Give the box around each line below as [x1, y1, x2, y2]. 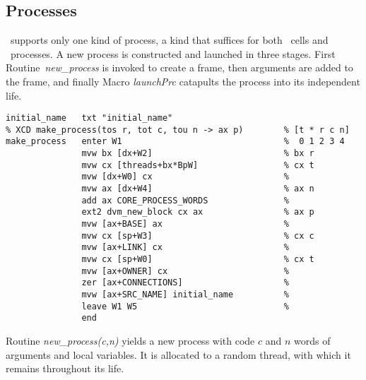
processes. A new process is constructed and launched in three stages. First [10, 46, 336, 61]
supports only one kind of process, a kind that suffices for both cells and [10, 32, 329, 47]
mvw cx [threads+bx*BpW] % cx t [81, 160, 314, 170]
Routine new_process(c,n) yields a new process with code [6, 333, 255, 348]
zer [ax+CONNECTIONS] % [81, 278, 289, 288]
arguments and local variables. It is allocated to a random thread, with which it [6, 347, 351, 362]
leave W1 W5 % [81, 301, 289, 311]
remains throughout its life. [6, 361, 124, 376]
